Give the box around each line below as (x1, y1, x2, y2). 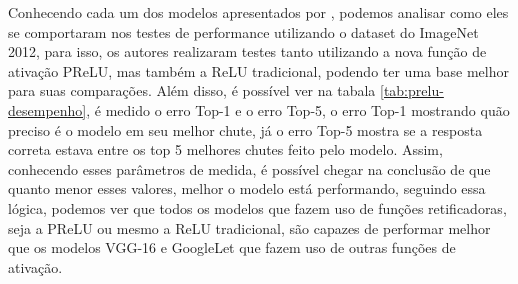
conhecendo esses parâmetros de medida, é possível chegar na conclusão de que (8, 158, 491, 179)
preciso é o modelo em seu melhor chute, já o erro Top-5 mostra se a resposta (8, 119, 483, 140)
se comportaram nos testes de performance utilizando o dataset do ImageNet (8, 21, 479, 42)
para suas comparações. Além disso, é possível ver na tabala (8, 80, 376, 101)
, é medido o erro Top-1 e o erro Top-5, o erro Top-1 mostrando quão (86, 99, 510, 120)
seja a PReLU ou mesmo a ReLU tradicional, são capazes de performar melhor (8, 217, 491, 238)
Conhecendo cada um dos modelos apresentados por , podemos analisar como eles (8, 2, 509, 22)
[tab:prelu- (380, 80, 444, 101)
